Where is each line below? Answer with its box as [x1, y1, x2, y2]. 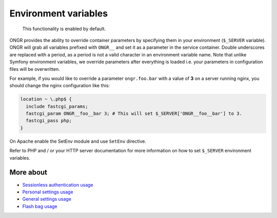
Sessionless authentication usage [22, 182, 93, 188]
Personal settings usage [22, 189, 74, 195]
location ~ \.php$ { [20, 96, 72, 102]
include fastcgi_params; [26, 103, 88, 109]
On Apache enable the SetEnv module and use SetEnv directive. [9, 138, 146, 144]
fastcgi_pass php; [26, 118, 72, 124]
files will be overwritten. [9, 66, 60, 72]
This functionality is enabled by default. [22, 26, 106, 32]
